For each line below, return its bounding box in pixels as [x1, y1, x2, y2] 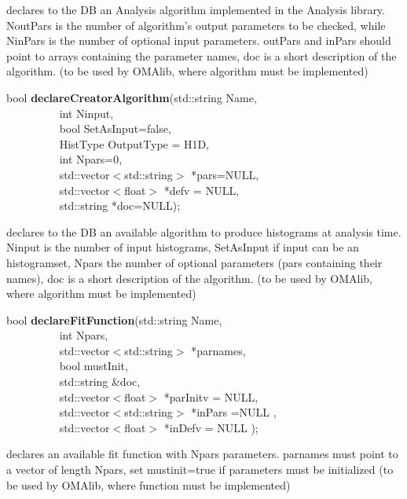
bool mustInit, [59, 358, 128, 374]
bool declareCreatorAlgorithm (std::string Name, [6, 89, 257, 105]
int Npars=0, [59, 151, 123, 167]
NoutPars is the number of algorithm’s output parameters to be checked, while [6, 17, 386, 33]
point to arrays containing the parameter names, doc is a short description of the [6, 47, 397, 64]
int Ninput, [59, 105, 114, 121]
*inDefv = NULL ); [163, 419, 258, 435]
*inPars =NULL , [191, 404, 277, 420]
